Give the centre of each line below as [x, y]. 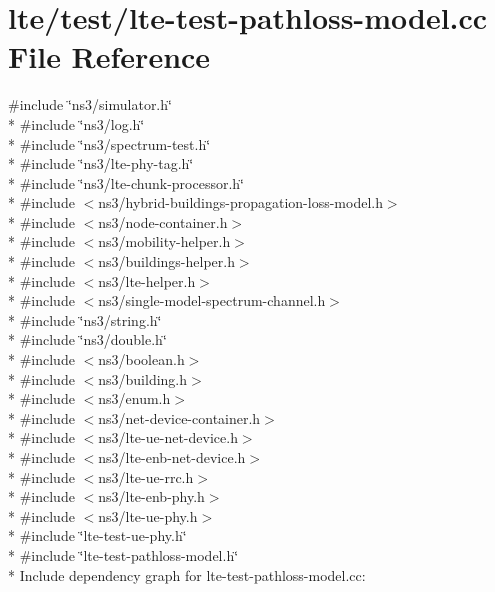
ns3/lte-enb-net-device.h [172, 457]
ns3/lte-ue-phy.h [148, 515]
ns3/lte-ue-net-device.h [168, 437]
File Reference [109, 56]
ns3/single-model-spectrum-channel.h [212, 300]
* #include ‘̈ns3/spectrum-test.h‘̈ [109, 143]
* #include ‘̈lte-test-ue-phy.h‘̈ [97, 535]
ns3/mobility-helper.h [164, 241]
